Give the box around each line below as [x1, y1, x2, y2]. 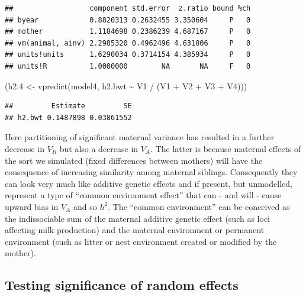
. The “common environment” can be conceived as [108, 200, 290, 212]
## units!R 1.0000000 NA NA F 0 [5, 62, 251, 70]
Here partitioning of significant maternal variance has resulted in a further [5, 131, 275, 143]
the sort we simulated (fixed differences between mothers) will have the [5, 154, 263, 166]
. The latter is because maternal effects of [150, 142, 301, 154]
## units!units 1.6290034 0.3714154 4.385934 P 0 [5, 50, 251, 59]
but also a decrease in [59, 142, 138, 154]
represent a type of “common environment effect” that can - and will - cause [5, 189, 282, 201]
